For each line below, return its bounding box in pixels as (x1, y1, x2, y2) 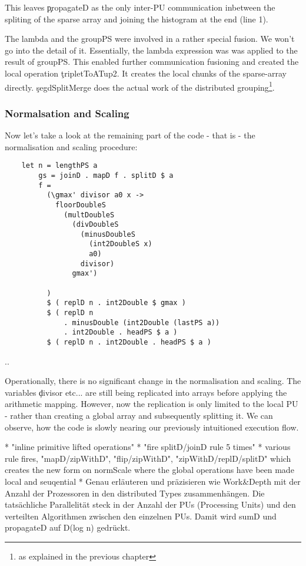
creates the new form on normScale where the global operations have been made (5, 464, 294, 476)
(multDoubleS (64, 210, 115, 219)
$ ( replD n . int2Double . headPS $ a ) (46, 338, 211, 347)
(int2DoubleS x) (89, 240, 152, 249)
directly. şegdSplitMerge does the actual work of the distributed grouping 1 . (5, 79, 275, 93)
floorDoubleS (55, 200, 106, 209)
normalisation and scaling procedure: (5, 140, 138, 153)
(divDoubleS (72, 220, 119, 229)
